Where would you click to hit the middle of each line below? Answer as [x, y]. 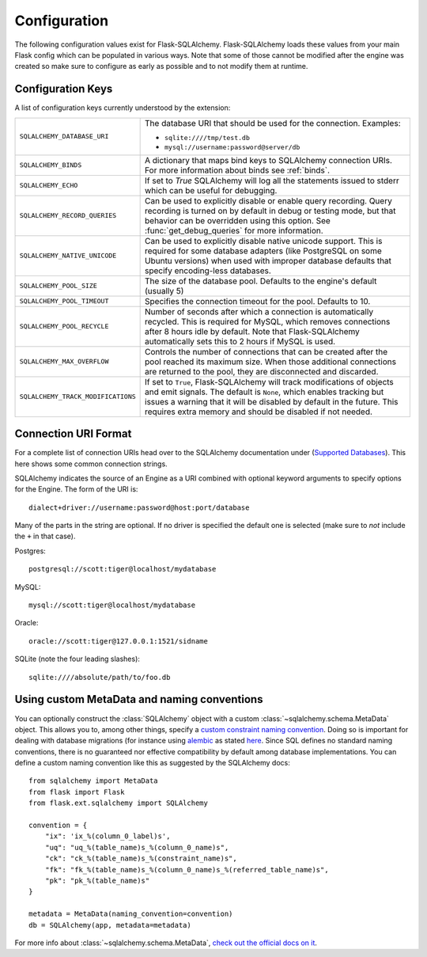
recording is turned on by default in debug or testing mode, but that [270, 211]
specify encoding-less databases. [208, 271]
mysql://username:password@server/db [232, 147]
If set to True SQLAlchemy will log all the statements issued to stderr [272, 180]
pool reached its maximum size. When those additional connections [271, 362]
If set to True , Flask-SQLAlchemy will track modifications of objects [270, 382]
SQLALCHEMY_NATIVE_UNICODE [68, 256]
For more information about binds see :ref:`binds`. [238, 170]
